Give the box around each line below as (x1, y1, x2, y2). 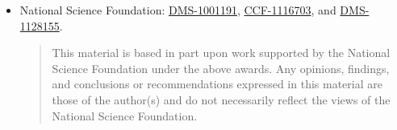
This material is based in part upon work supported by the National (52, 44, 391, 61)
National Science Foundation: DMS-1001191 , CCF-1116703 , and (19, 2, 336, 18)
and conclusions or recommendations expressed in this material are (52, 75, 382, 92)
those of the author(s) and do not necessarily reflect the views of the (52, 91, 391, 108)
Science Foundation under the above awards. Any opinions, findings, (52, 59, 390, 76)
